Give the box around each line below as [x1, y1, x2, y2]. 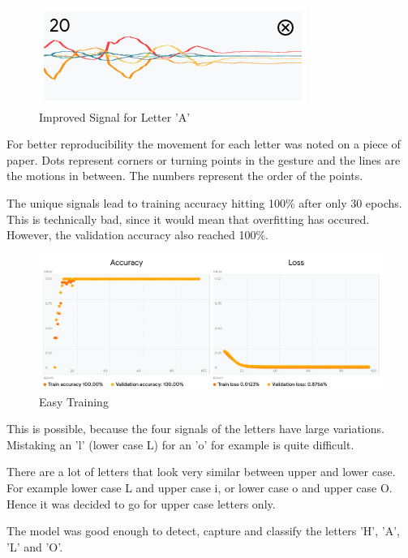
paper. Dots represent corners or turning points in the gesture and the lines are [6, 151, 401, 168]
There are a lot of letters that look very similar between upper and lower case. [6, 463, 396, 480]
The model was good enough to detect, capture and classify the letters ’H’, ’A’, [6, 522, 400, 539]
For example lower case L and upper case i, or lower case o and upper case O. [6, 479, 393, 496]
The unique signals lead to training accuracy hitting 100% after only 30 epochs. [6, 194, 402, 211]
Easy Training [39, 393, 109, 410]
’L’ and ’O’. [6, 538, 63, 555]
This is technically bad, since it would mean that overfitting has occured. [6, 210, 370, 227]
